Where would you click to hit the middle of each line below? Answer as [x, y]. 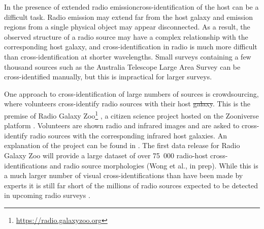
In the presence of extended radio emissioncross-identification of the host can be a [131, 7]
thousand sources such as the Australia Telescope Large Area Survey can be [122, 66]
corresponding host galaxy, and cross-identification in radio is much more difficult [131, 47]
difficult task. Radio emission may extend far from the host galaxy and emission [128, 17]
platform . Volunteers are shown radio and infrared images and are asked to [122, 125]
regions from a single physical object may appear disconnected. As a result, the [127, 27]
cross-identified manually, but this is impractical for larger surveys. [108, 77]
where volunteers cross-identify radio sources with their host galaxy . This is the [127, 104]
